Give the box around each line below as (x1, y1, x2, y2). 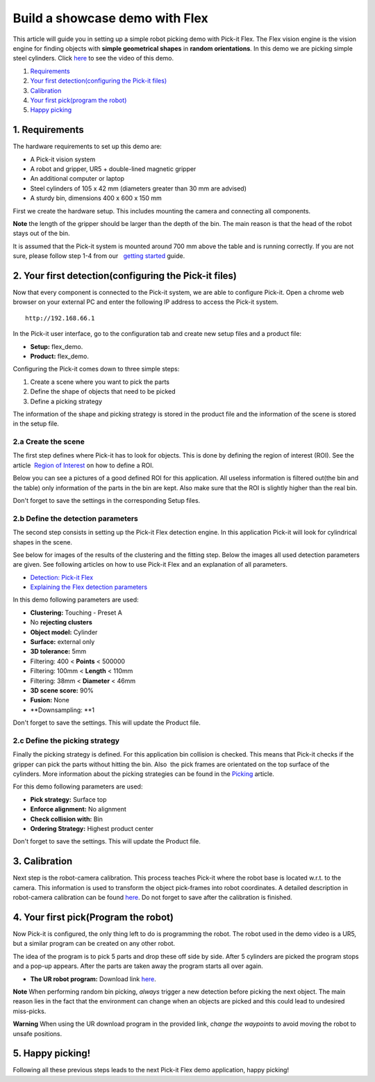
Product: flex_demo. (30, 352, 90, 360)
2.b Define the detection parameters (12, 513, 138, 523)
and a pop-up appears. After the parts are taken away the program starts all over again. (12, 962, 263, 970)
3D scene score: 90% (30, 686, 94, 695)
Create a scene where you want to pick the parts (30, 378, 170, 386)
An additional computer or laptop (30, 175, 125, 183)
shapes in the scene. (12, 538, 73, 546)
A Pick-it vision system (30, 155, 96, 163)
